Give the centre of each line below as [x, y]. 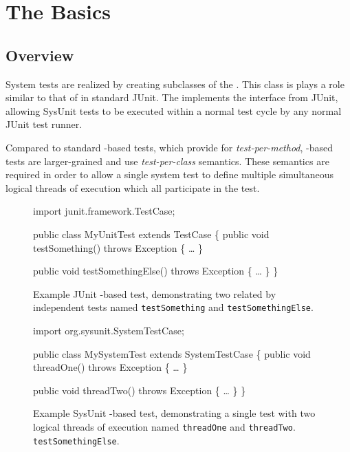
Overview [40, 55]
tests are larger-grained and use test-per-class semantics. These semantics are [167, 161]
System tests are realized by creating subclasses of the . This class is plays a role [175, 84]
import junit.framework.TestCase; [104, 211]
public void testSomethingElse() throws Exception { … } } [156, 271]
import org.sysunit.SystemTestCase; [109, 330]
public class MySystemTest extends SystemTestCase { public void [172, 353]
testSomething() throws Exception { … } [118, 247]
